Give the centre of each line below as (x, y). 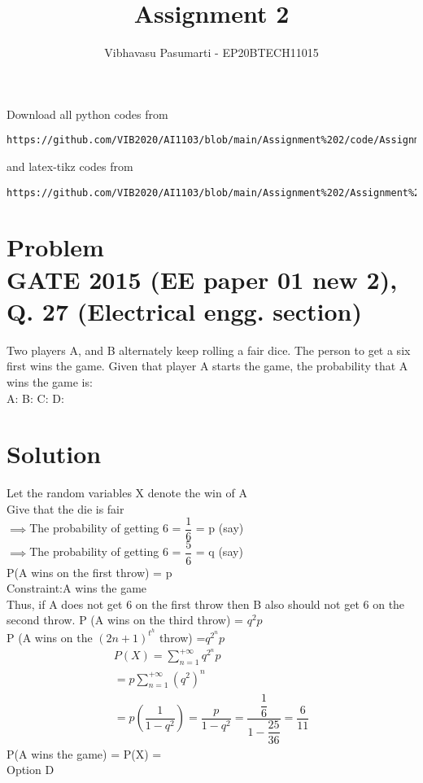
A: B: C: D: (35, 398)
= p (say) (220, 528)
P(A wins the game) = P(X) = (84, 753)
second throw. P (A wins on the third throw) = (125, 620)
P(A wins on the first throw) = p (89, 572)
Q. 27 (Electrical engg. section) (185, 311)
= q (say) (219, 551)
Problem (55, 247)
